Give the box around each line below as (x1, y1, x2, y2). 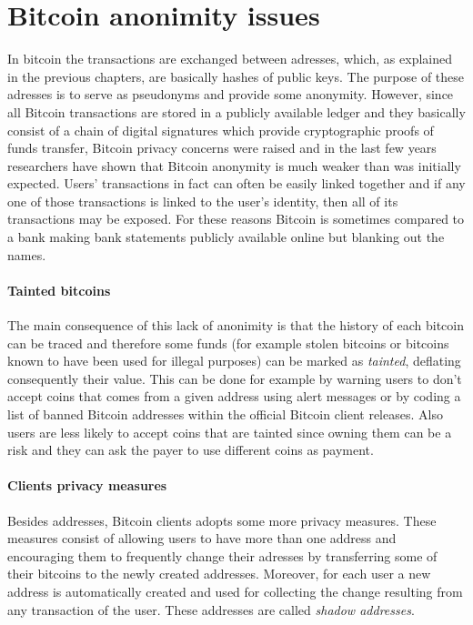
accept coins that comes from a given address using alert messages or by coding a (7, 387, 461, 406)
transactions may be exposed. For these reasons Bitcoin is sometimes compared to (7, 209, 465, 228)
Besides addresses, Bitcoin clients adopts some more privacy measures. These (7, 510, 437, 529)
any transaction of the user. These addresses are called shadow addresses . (7, 600, 415, 619)
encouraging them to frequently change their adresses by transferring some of (7, 546, 438, 565)
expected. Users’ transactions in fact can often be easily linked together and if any (7, 174, 466, 193)
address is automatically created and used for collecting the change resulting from (7, 581, 463, 600)
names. (7, 245, 46, 264)
